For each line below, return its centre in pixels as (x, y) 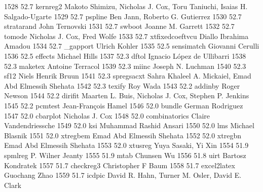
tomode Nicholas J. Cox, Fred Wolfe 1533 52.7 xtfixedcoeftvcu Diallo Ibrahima (126, 36)
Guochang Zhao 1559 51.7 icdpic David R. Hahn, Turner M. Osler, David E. (123, 175)
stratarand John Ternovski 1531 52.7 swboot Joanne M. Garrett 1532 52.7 (119, 26)
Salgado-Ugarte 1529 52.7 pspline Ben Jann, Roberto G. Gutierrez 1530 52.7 (123, 16)
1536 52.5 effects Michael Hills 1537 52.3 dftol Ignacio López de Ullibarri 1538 (125, 55)
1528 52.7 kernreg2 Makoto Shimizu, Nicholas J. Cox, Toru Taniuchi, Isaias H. (126, 6)
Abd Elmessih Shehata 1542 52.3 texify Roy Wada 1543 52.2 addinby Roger (122, 85)
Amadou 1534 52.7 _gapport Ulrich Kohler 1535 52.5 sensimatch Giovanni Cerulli (132, 46)
